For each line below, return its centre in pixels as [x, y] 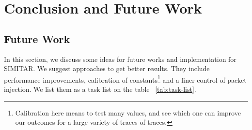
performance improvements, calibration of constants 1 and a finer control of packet [125, 79]
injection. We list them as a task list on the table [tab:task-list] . [100, 89]
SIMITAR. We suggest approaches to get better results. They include [107, 68]
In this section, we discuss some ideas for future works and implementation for [120, 59]
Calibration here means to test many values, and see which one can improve [128, 112]
